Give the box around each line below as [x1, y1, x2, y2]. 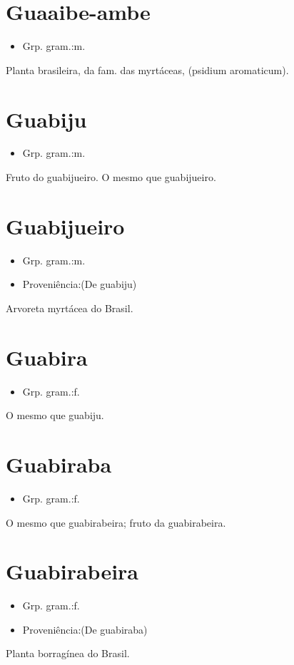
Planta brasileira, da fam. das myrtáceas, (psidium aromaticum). [6, 62, 289, 77]
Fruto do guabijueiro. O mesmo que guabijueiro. [6, 170, 216, 185]
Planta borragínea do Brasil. [6, 646, 130, 661]
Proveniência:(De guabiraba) [22, 622, 148, 636]
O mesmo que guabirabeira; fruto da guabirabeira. [6, 515, 226, 530]
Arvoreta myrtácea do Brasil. [6, 300, 133, 315]
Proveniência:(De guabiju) [22, 277, 137, 292]
